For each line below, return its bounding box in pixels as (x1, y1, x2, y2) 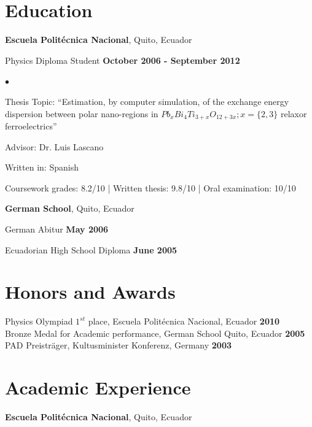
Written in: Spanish (5, 161, 79, 174)
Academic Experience (5, 375, 191, 400)
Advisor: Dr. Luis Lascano (5, 140, 104, 153)
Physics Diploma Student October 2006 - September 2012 (5, 53, 240, 66)
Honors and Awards (5, 279, 176, 304)
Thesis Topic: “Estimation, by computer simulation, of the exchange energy (5, 94, 289, 107)
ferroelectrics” (5, 119, 57, 132)
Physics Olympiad (5, 315, 73, 328)
